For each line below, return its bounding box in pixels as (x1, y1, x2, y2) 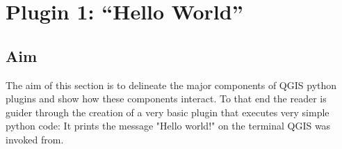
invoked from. (6, 132, 64, 146)
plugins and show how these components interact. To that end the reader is (6, 91, 327, 106)
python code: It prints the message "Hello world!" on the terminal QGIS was (6, 118, 331, 133)
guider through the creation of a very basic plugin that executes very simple (6, 104, 329, 119)
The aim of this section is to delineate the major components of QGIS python (6, 77, 337, 92)
